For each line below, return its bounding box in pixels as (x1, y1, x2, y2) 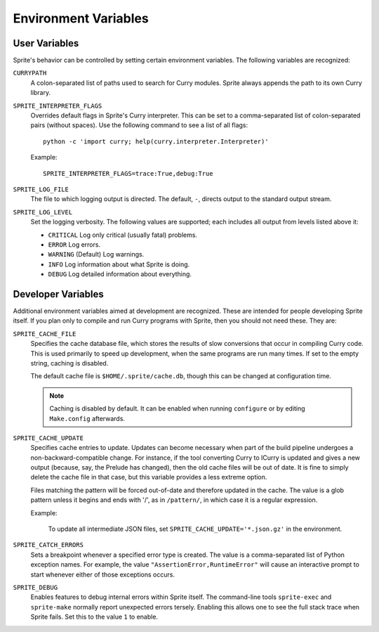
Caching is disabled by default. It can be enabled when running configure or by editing (49, 404, 305, 413)
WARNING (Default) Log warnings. (48, 250, 145, 259)
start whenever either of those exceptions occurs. (30, 570, 175, 579)
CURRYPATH (13, 69, 47, 77)
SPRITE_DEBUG (13, 583, 58, 591)
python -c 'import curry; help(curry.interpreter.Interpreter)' (43, 137, 270, 146)
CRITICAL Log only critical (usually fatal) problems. (48, 231, 198, 239)
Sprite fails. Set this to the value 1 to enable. (30, 612, 158, 621)
